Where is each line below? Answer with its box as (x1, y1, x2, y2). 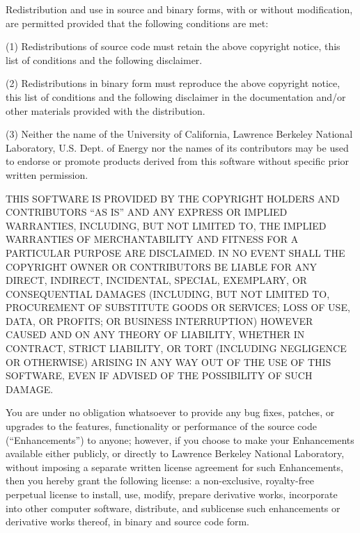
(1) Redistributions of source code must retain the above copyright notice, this (6, 39, 341, 54)
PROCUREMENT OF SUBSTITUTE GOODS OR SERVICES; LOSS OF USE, (6, 300, 350, 315)
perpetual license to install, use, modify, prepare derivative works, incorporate (6, 487, 338, 501)
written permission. (6, 167, 88, 182)
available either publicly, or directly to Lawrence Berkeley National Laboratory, (6, 446, 345, 461)
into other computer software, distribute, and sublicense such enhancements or (6, 500, 341, 515)
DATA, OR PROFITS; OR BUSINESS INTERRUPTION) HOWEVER (6, 313, 313, 328)
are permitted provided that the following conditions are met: (6, 15, 269, 30)
